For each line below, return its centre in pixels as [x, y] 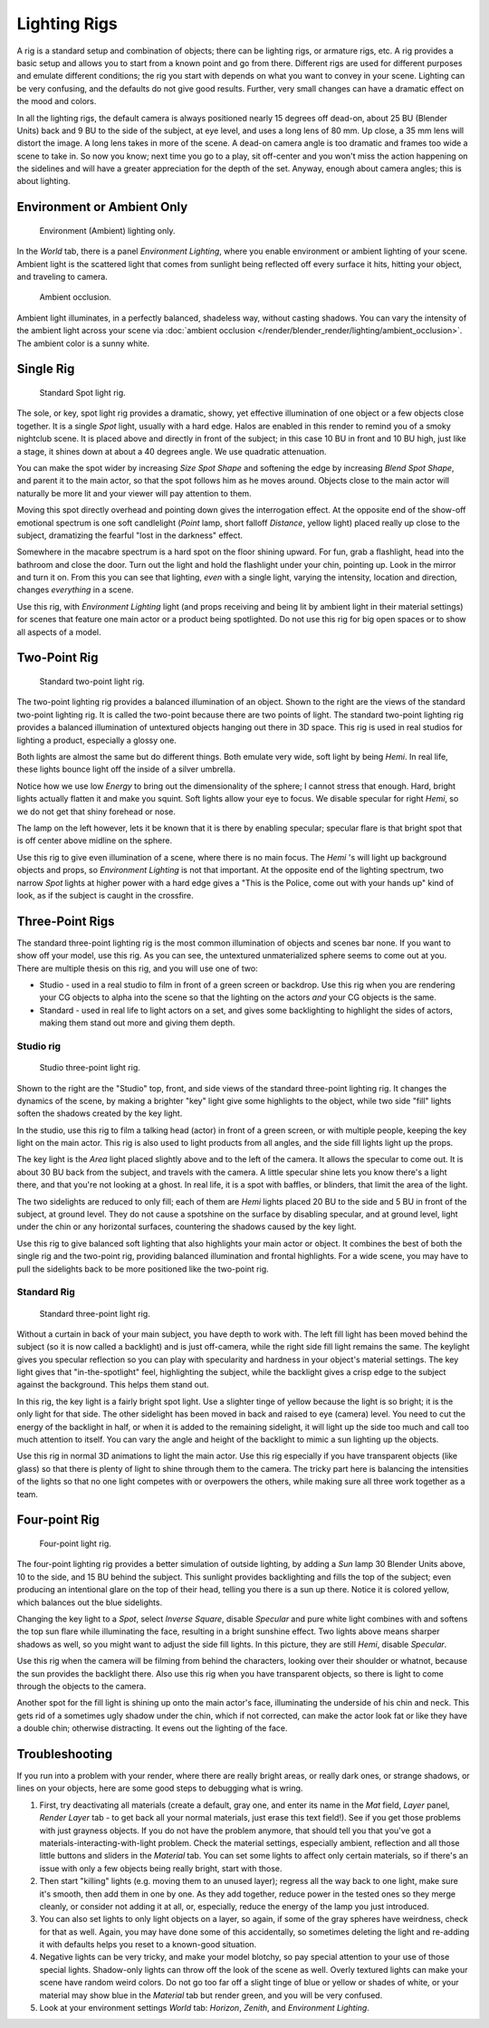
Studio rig [39, 1046]
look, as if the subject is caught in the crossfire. [105, 895]
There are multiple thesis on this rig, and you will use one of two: [137, 968]
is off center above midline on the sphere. [94, 841]
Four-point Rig [58, 1520]
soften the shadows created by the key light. [100, 1113]
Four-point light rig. [76, 1543]
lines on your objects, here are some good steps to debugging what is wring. [160, 1788]
